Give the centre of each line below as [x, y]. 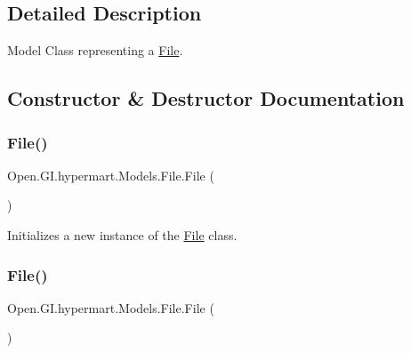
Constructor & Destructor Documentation [206, 98]
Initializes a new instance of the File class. [122, 234]
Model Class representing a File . [95, 50]
